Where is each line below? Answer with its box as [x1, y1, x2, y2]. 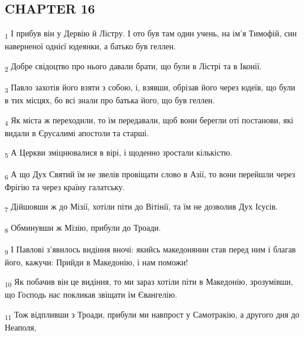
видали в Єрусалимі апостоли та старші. [5, 126, 149, 139]
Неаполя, [5, 321, 37, 333]
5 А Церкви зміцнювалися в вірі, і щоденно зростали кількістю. [5, 146, 233, 160]
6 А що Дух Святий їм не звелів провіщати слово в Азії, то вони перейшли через [5, 167, 295, 181]
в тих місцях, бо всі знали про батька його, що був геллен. [5, 94, 215, 106]
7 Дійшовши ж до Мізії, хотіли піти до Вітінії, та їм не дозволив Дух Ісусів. [5, 200, 278, 214]
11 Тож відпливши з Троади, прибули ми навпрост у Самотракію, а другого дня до [5, 308, 300, 322]
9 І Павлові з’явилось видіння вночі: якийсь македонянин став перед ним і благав [5, 242, 296, 257]
